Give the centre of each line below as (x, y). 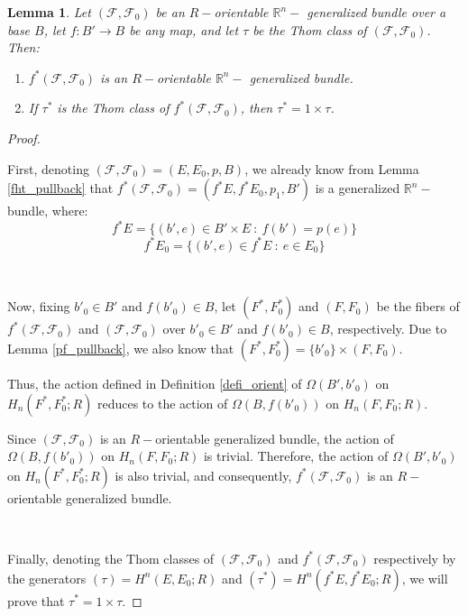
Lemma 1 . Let (49, 12)
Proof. (24, 138)
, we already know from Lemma (332, 168)
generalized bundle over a (376, 12)
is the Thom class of (113, 108)
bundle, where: (48, 211)
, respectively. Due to (388, 329)
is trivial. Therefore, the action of (296, 456)
